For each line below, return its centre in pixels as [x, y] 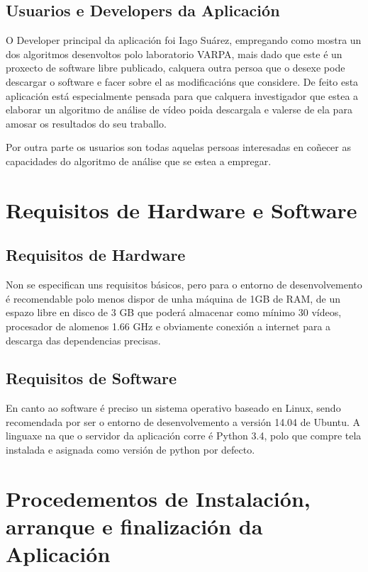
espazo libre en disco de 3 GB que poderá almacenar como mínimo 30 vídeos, [174, 312]
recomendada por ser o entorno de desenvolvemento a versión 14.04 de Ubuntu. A [183, 421]
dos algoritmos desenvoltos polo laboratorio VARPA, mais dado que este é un [174, 54]
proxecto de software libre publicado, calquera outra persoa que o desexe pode [175, 68]
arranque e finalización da [134, 526]
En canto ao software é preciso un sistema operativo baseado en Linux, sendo [173, 408]
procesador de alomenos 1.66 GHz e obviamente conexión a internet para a [168, 326]
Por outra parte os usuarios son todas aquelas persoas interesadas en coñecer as [178, 147]
